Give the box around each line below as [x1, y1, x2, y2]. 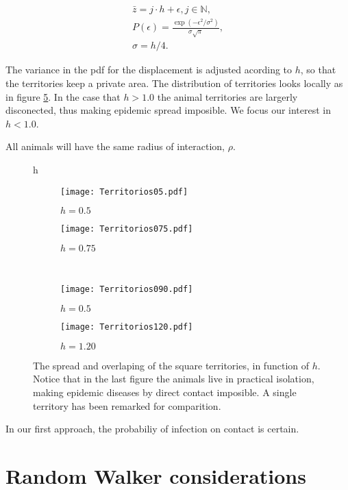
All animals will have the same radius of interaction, [5, 139, 225, 154]
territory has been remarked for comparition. [33, 398, 221, 413]
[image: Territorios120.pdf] [60, 322, 193, 332]
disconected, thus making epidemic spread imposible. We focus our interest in [5, 103, 332, 117]
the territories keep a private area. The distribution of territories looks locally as [5, 75, 343, 90]
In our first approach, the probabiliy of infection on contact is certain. [5, 421, 299, 436]
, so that [300, 62, 336, 77]
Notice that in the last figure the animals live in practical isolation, [33, 371, 314, 386]
